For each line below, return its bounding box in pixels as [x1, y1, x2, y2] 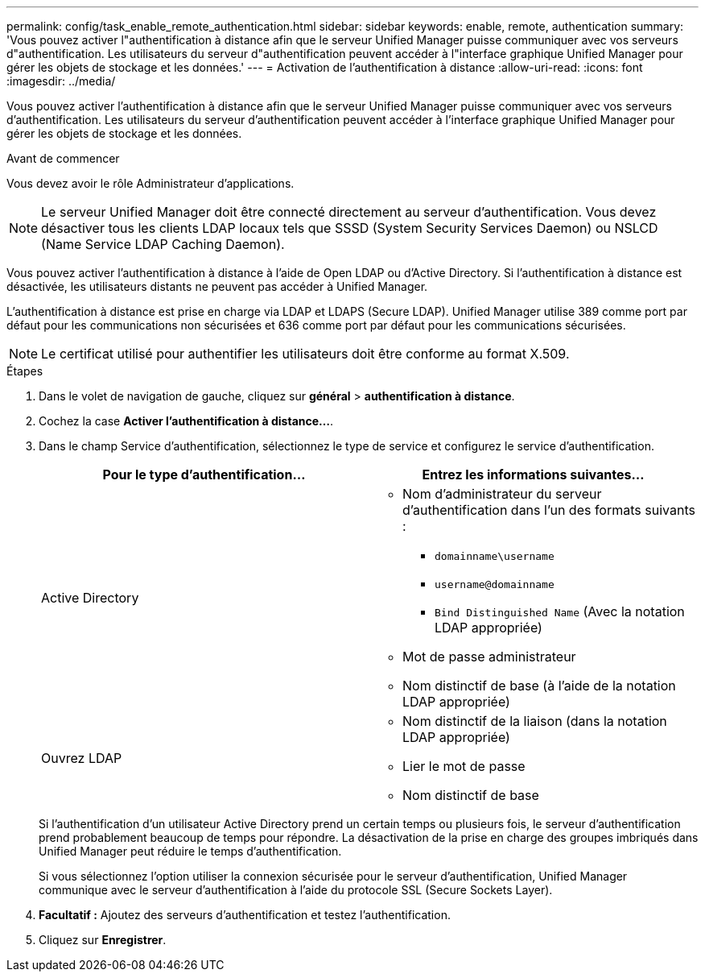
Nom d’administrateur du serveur [402, 486, 602, 502]
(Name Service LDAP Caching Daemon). [41, 236, 285, 252]
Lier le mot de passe [402, 758, 526, 774]
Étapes [6, 364, 43, 378]
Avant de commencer [6, 151, 120, 165]
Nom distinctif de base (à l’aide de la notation [402, 678, 676, 694]
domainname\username [435, 550, 555, 562]
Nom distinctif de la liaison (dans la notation [402, 713, 667, 729]
